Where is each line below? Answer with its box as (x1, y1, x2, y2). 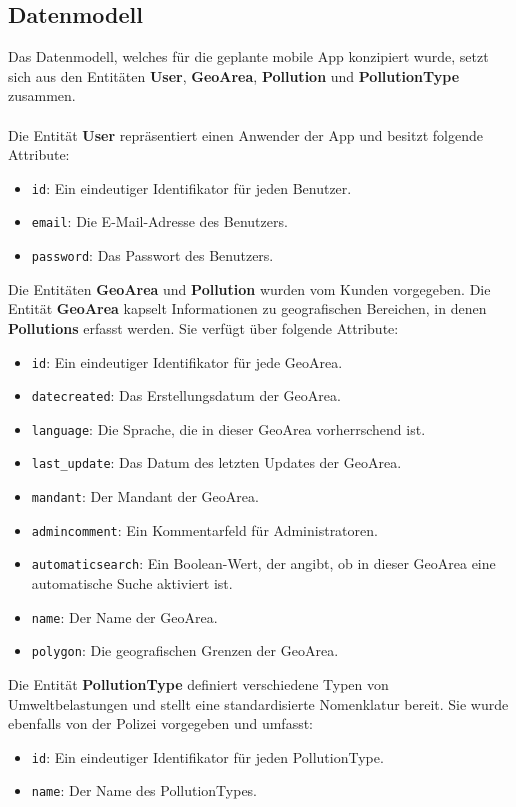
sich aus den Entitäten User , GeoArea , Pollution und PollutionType (8, 65, 460, 86)
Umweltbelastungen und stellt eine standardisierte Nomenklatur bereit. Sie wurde (8, 693, 509, 714)
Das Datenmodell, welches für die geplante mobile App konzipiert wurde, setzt (8, 46, 489, 67)
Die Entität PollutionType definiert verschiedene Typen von (8, 674, 389, 695)
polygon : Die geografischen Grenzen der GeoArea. (31, 640, 339, 661)
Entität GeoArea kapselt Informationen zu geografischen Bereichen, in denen (8, 298, 487, 319)
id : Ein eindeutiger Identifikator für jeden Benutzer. (31, 177, 352, 198)
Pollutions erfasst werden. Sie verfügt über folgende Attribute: (8, 317, 399, 338)
